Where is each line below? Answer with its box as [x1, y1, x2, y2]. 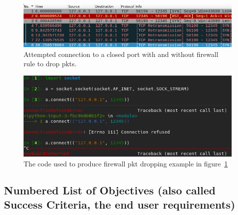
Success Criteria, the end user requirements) [4, 197, 236, 212]
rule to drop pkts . [24, 58, 77, 69]
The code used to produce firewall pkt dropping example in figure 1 [24, 158, 228, 168]
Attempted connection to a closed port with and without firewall [24, 49, 218, 59]
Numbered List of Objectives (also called [4, 182, 216, 197]
